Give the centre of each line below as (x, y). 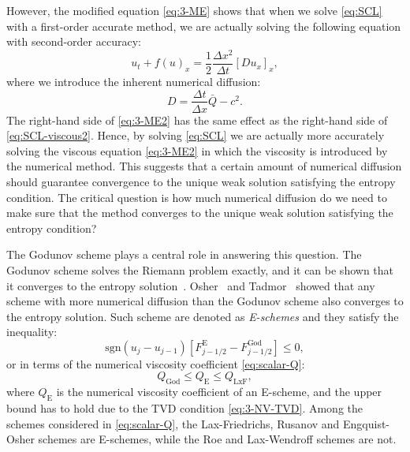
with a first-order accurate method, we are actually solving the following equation (204, 26)
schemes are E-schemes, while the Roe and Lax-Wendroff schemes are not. (217, 439)
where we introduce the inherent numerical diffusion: (134, 81)
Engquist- (367, 423)
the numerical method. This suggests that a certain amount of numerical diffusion (204, 166)
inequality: (32, 332)
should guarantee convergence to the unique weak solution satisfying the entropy (201, 181)
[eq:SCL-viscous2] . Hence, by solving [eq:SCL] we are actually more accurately (196, 135)
